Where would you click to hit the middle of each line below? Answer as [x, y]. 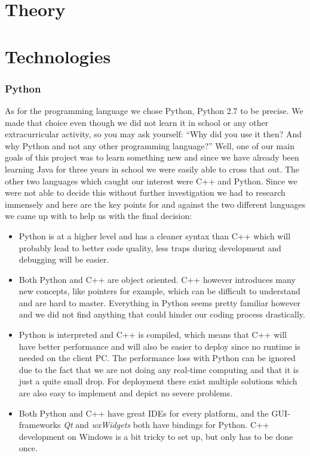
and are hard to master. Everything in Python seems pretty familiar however [159, 302]
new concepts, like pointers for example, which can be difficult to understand [159, 291]
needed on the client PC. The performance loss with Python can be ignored [157, 358]
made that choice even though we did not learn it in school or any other [137, 122]
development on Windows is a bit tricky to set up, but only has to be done [156, 436]
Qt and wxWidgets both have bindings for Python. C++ [166, 425]
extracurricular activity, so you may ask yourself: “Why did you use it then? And [154, 134]
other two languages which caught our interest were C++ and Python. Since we [151, 181]
